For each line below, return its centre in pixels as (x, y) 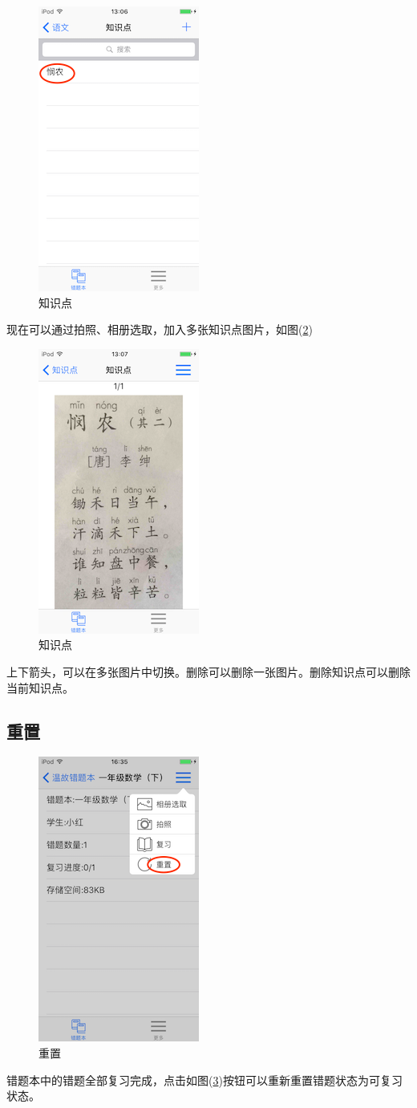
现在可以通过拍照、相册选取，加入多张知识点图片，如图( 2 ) (160, 329)
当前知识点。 (40, 687)
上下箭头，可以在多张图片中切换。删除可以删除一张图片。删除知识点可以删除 (208, 671)
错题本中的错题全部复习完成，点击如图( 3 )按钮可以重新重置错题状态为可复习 (204, 1080)
